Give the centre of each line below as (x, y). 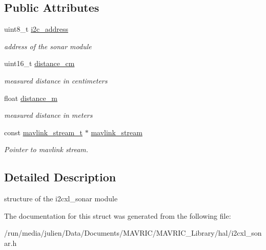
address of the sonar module (48, 46)
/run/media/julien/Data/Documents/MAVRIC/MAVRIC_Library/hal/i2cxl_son (133, 233)
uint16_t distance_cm (39, 63)
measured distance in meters (48, 115)
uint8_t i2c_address (36, 29)
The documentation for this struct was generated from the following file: (118, 215)
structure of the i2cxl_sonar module (61, 199)
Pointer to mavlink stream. (46, 149)
